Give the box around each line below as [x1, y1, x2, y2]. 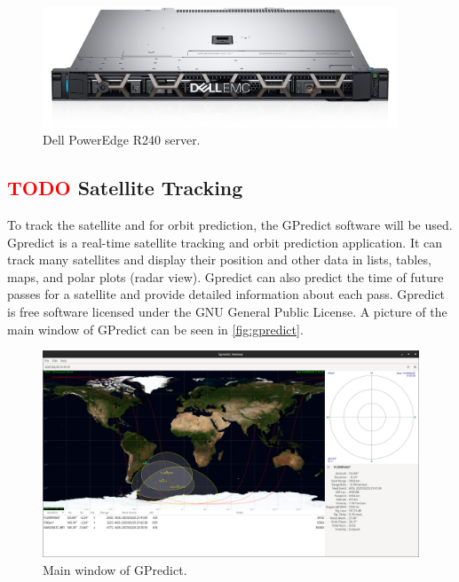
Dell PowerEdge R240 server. [43, 130, 201, 149]
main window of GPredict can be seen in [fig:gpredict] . [7, 319, 304, 338]
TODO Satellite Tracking [7, 174, 243, 201]
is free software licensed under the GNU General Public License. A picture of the [7, 303, 447, 321]
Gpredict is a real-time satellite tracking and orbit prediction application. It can [7, 232, 443, 251]
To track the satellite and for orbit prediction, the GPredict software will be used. [7, 216, 453, 234]
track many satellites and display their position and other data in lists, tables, [7, 250, 431, 269]
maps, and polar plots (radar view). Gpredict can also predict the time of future [7, 267, 444, 286]
